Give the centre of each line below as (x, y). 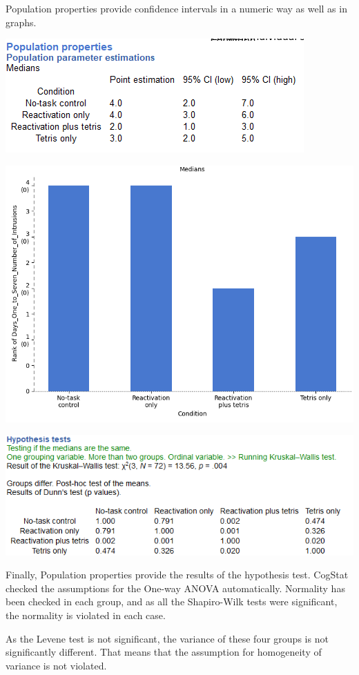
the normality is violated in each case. (86, 615)
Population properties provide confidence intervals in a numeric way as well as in (176, 8)
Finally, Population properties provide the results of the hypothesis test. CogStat (177, 575)
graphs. (21, 22)
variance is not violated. (56, 665)
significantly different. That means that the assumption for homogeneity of (164, 652)
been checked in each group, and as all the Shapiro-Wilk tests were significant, (172, 601)
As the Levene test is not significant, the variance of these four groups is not (167, 638)
